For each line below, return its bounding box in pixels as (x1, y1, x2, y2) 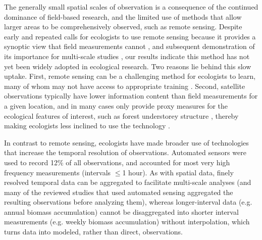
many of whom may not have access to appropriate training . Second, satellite (4, 80, 245, 91)
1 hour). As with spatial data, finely (122, 167, 234, 177)
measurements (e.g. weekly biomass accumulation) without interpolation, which (4, 216, 250, 227)
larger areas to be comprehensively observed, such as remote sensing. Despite (4, 21, 242, 32)
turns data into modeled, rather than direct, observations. (4, 226, 183, 237)
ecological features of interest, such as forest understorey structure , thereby (4, 110, 239, 121)
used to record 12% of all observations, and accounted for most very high (4, 157, 230, 167)
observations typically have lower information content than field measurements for (4, 90, 258, 101)
